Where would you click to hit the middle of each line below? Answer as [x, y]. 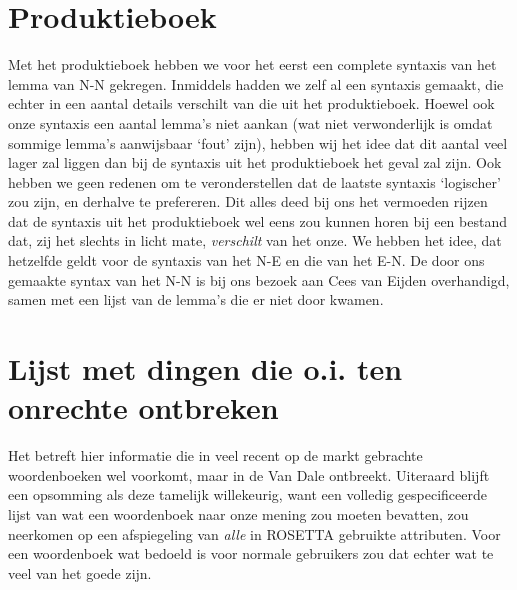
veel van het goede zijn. [80, 572]
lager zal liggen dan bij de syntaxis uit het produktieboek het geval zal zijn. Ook [255, 162]
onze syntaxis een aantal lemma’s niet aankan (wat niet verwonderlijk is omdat [250, 122]
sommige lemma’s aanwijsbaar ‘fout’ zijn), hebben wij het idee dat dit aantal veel [258, 142]
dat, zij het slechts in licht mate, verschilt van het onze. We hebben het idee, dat [255, 240]
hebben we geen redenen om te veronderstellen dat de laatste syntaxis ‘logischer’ [254, 181]
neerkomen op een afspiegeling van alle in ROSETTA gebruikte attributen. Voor [254, 533]
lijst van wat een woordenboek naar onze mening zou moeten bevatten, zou [238, 513]
